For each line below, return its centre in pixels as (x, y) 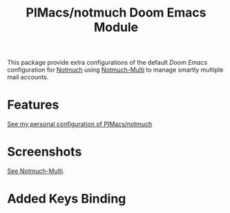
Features (33, 105)
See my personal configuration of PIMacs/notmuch (80, 124)
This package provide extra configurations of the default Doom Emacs (107, 63)
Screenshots (45, 152)
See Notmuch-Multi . (36, 171)
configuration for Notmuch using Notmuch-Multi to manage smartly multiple (115, 70)
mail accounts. (28, 77)
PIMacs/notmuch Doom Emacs (116, 13)
